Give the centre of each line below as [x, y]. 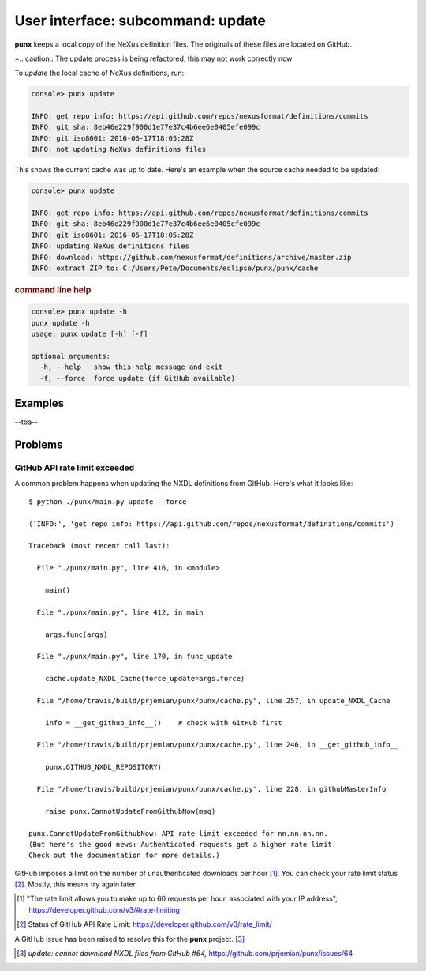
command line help [53, 290]
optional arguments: [71, 356]
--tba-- [26, 422]
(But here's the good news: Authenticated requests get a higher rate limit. [183, 844]
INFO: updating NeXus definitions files [110, 246]
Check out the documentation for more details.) [124, 856]
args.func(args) [76, 634]
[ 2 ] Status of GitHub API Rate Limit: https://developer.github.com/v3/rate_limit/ [144, 924]
